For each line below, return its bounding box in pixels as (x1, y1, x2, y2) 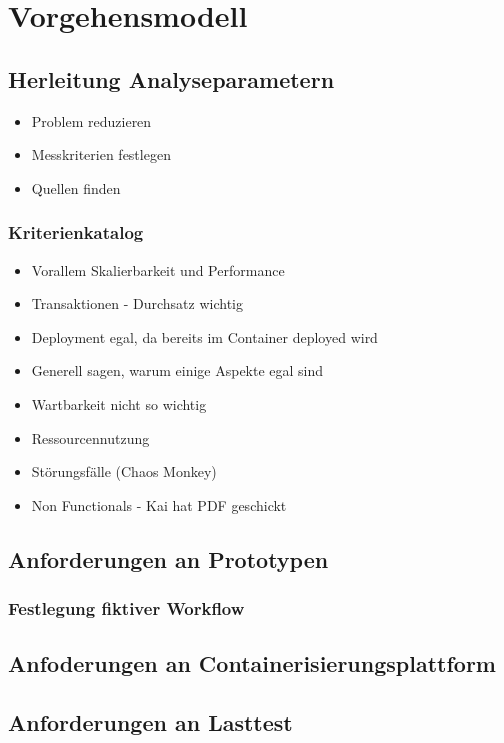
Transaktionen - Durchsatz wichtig (31, 293, 243, 314)
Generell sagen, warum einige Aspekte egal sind (31, 360, 324, 381)
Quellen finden (31, 177, 121, 198)
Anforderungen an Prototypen (8, 543, 329, 574)
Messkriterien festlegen (31, 144, 171, 165)
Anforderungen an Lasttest (8, 707, 293, 738)
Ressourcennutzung (31, 427, 150, 448)
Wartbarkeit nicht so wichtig (31, 393, 207, 414)
